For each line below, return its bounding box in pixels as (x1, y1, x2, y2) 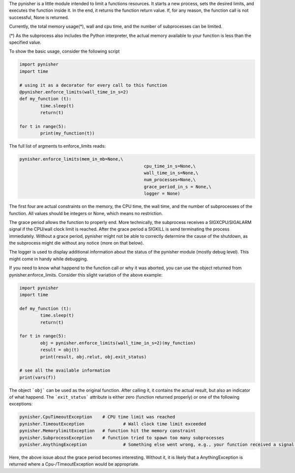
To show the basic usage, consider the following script (9, 48, 120, 54)
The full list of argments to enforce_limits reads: (9, 143, 106, 149)
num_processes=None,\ (144, 177, 196, 183)
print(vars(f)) (19, 375, 56, 380)
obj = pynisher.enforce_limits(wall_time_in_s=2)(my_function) (40, 340, 196, 346)
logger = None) (144, 191, 180, 196)
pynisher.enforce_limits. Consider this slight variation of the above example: (9, 272, 163, 278)
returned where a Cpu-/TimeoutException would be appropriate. (9, 461, 140, 467)
